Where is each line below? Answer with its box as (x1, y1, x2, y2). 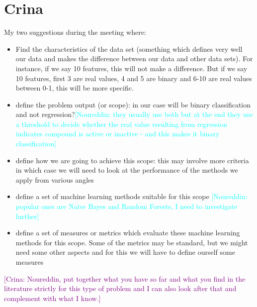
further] (15, 210, 39, 221)
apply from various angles (15, 174, 94, 185)
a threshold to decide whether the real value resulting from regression (15, 118, 228, 129)
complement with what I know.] (4, 293, 101, 303)
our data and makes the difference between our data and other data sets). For (15, 53, 253, 64)
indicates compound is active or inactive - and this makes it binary (15, 128, 220, 139)
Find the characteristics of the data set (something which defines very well (15, 43, 243, 54)
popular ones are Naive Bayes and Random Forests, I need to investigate (15, 201, 237, 211)
